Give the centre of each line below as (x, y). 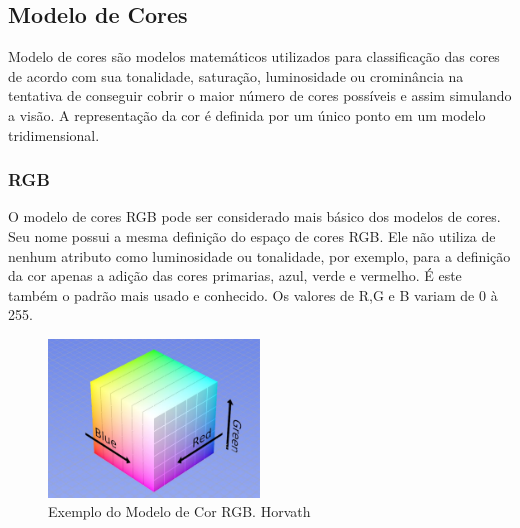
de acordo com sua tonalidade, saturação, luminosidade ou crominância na (236, 75)
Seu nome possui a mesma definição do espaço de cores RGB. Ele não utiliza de (252, 235)
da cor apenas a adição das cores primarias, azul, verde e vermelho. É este (235, 275)
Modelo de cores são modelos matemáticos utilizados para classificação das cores (254, 56)
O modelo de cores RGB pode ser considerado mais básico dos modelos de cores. (254, 216)
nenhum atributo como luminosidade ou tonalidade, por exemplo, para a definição (259, 255)
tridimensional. (54, 134)
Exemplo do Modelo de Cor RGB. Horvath (179, 511)
